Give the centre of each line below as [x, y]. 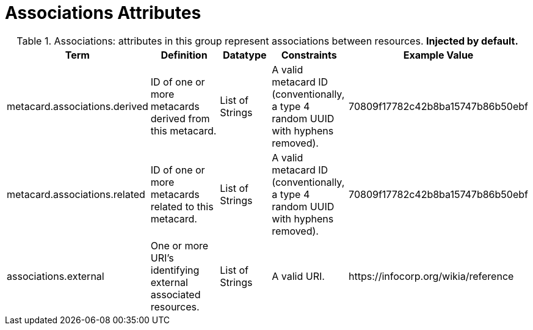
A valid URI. [298, 276]
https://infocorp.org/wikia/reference [431, 276]
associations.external [56, 276]
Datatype [245, 55]
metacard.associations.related [76, 194]
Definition [184, 55]
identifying [175, 270]
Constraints [309, 55]
